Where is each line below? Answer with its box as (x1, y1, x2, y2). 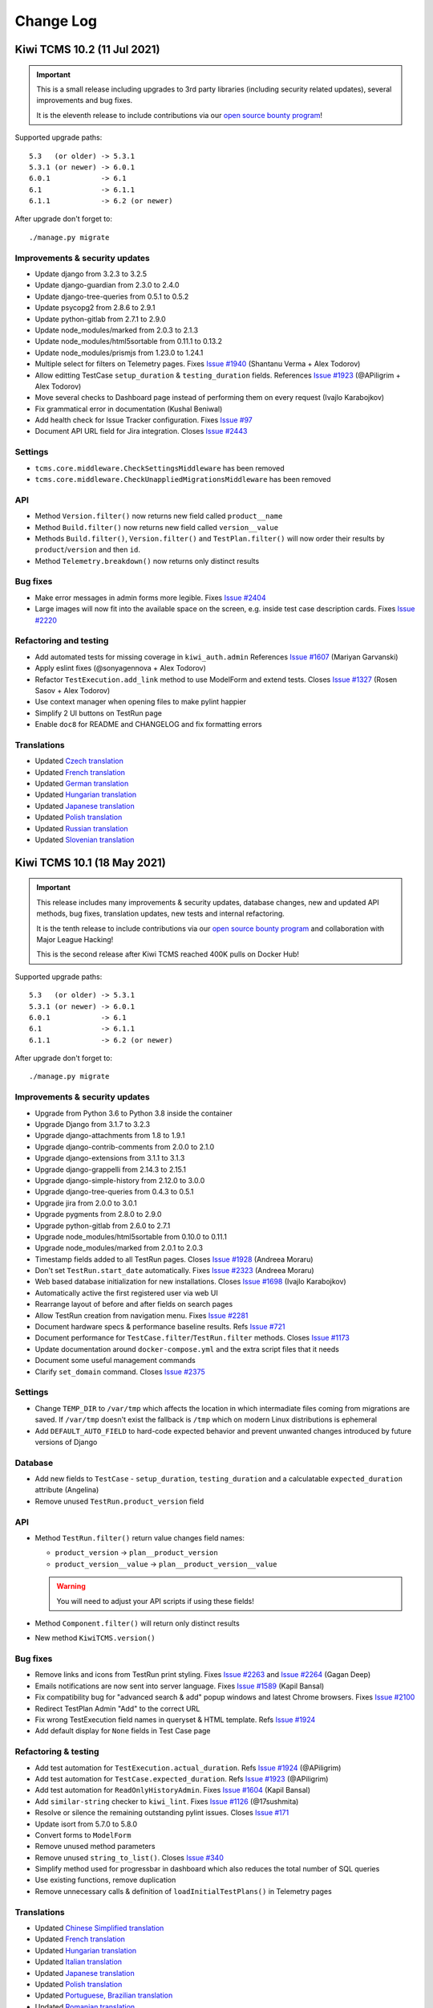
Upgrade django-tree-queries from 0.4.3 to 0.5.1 (34, 1187, 194, 1197)
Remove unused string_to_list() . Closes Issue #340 (34, 1852, 224, 1863)
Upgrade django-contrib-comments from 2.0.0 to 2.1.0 (34, 1141, 215, 1152)
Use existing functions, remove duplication (34, 1875, 176, 1885)
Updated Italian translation (34, 1957, 123, 1967)
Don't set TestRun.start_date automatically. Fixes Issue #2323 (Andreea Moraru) (34, 1266, 314, 1275)
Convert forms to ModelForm (34, 1830, 132, 1839)
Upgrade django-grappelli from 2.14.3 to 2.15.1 (34, 1165, 186, 1174)
